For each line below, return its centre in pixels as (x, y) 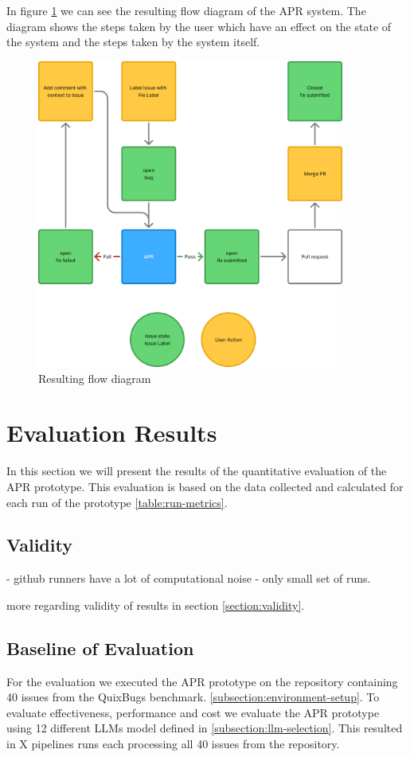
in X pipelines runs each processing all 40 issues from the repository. (173, 744)
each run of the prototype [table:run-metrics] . (117, 502)
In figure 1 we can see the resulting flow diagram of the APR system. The (186, 10)
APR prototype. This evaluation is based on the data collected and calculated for (205, 486)
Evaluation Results (112, 433)
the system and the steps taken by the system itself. (133, 42)
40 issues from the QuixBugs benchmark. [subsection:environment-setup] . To (193, 697)
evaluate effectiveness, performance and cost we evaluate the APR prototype (193, 712)
